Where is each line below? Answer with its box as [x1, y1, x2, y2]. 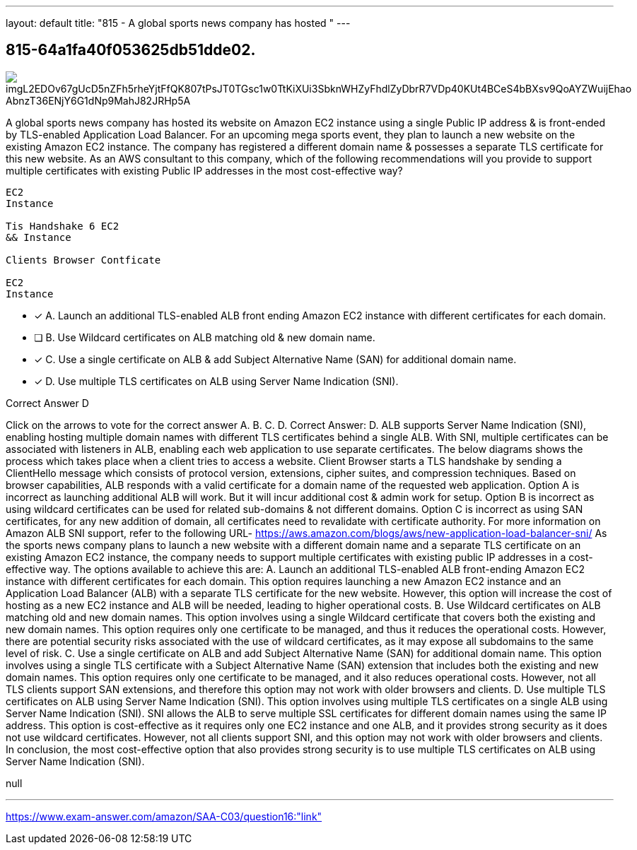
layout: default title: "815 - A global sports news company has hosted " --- [6, 17, 351, 29]
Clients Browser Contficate [6, 254, 161, 266]
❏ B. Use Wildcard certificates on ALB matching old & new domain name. [34, 331, 375, 343]
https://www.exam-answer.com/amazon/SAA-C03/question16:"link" [6, 810, 322, 822]
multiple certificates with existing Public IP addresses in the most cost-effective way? [6, 164, 403, 177]
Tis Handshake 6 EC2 [6, 220, 119, 232]
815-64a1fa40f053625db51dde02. [6, 41, 256, 59]
